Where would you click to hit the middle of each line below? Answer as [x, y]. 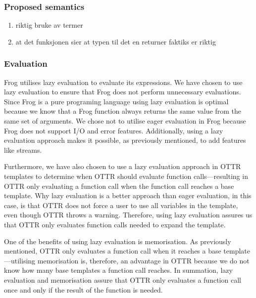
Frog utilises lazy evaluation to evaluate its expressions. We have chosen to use [123, 82]
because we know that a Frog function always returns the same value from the [123, 111]
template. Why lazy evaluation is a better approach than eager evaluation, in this [128, 195]
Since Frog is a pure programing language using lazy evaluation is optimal [116, 101]
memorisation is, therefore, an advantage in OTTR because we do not [143, 260]
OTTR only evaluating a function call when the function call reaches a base [119, 186]
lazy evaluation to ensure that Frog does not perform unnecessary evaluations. [123, 92]
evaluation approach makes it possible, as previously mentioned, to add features [125, 140]
